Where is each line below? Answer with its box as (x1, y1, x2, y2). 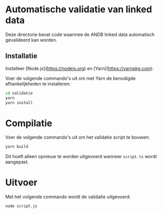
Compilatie (5, 117, 52, 129)
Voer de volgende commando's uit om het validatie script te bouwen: (5, 134, 150, 140)
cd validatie (5, 91, 33, 96)
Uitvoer (5, 177, 38, 188)
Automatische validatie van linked (5, 4, 152, 15)
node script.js (5, 204, 38, 209)
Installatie (5, 52, 38, 60)
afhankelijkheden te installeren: (5, 80, 71, 87)
